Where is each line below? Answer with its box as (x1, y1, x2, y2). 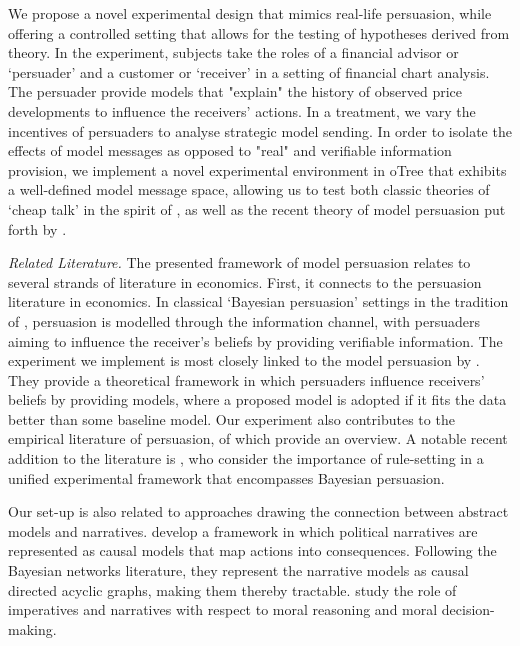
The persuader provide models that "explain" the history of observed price (8, 81, 462, 102)
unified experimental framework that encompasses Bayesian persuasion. (8, 467, 445, 488)
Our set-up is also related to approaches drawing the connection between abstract (8, 501, 509, 522)
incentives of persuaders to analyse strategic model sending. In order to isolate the (8, 120, 512, 141)
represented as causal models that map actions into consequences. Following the (8, 540, 497, 561)
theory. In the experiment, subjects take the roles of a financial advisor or (8, 42, 459, 63)
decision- (441, 599, 495, 620)
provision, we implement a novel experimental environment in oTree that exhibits (8, 159, 507, 180)
